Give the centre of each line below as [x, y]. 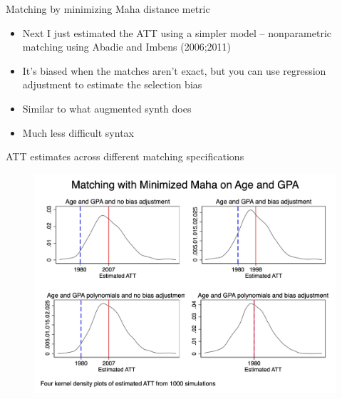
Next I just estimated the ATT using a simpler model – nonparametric [177, 32]
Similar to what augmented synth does [107, 108]
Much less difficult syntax [78, 132]
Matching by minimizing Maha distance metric [108, 9]
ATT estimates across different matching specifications [125, 156]
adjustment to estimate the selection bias [112, 84]
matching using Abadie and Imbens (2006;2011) [127, 47]
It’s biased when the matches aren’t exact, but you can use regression [174, 70]
